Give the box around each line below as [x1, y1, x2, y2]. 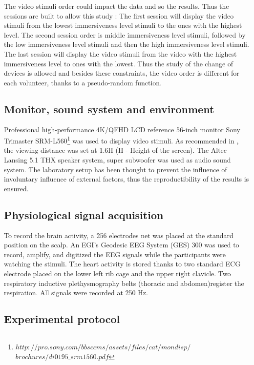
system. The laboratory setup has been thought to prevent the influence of [4, 164, 227, 174]
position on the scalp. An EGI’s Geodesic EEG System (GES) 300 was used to [4, 240, 239, 250]
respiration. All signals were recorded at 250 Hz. [4, 287, 148, 298]
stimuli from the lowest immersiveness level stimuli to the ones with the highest [4, 20, 242, 30]
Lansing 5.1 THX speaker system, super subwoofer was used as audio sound [4, 154, 231, 164]
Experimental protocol [4, 311, 120, 326]
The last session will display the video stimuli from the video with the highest [4, 48, 237, 59]
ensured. [4, 183, 29, 193]
